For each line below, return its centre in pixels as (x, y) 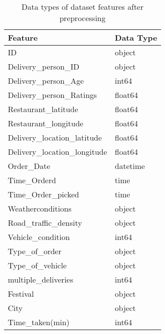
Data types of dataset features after (82, 7)
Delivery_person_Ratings (52, 95)
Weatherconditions (40, 208)
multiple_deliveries (41, 279)
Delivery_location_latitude (55, 137)
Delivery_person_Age (46, 81)
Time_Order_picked (44, 194)
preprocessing (82, 18)
